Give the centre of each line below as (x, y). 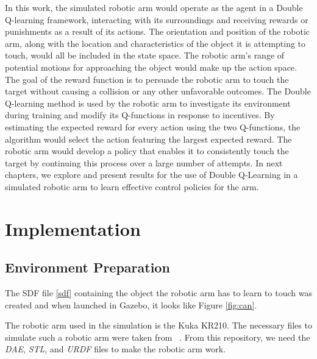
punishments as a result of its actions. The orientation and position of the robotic (158, 31)
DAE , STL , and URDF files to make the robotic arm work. (116, 349)
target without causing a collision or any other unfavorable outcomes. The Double (158, 91)
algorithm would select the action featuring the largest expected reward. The (148, 139)
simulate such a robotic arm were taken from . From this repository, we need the (158, 337)
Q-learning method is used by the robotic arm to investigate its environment (148, 103)
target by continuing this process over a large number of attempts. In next (144, 162)
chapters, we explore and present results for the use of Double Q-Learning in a (151, 175)
